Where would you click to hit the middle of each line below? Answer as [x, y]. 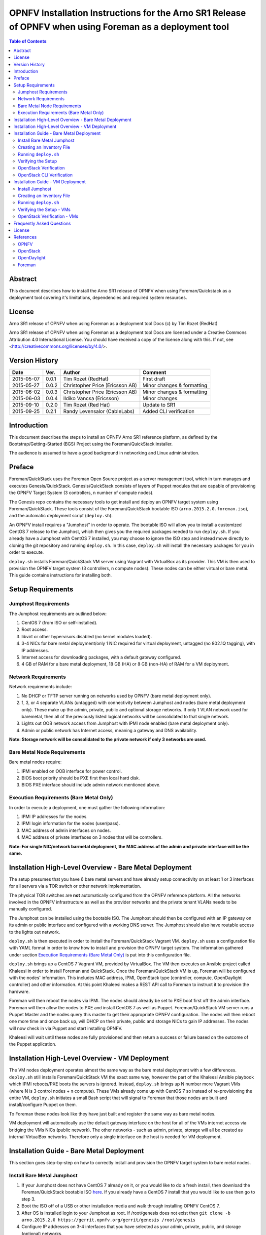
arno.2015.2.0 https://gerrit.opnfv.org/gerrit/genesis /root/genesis [108, 1220]
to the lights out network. [34, 932]
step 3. [28, 1199]
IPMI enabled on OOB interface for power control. [72, 771]
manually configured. [31, 909]
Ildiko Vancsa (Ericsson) [91, 399]
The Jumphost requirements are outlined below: [58, 614]
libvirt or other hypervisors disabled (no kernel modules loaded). [87, 636]
